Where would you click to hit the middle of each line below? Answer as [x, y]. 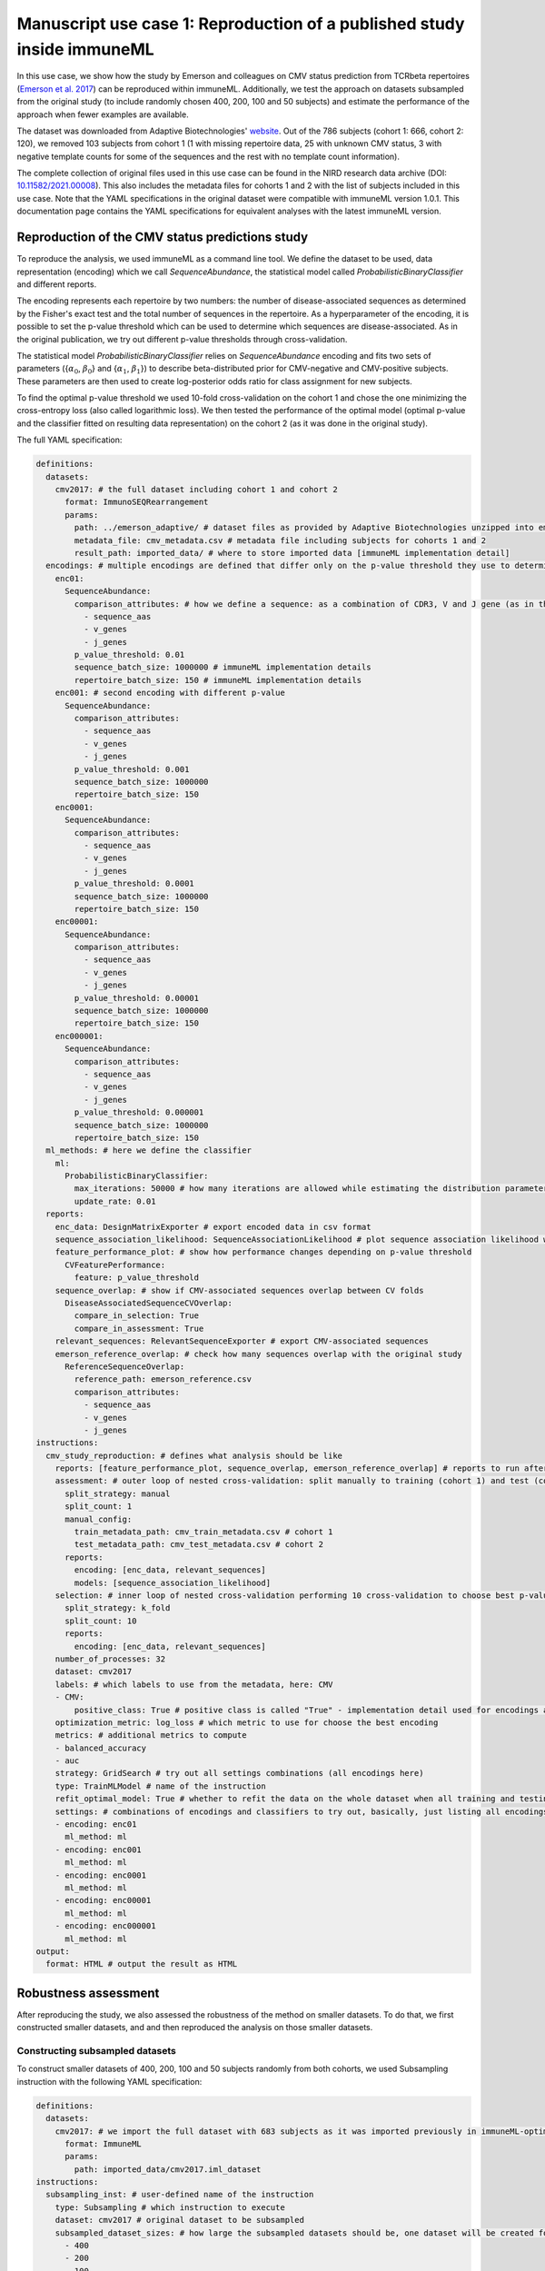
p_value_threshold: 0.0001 [134, 884]
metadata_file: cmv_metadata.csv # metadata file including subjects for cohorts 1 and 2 [280, 540]
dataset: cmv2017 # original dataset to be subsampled [179, 2220]
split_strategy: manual [118, 1493]
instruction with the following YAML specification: [109, 2081]
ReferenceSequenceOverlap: [125, 1366]
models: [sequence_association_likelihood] [173, 1582]
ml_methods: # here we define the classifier [149, 1150]
